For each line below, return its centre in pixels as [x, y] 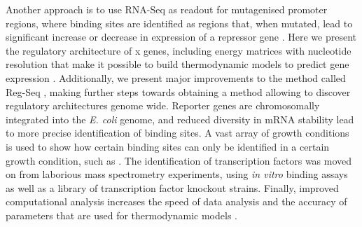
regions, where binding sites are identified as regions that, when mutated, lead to [179, 23]
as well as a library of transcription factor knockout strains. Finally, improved [172, 187]
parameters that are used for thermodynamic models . [121, 215]
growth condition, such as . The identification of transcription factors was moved [179, 160]
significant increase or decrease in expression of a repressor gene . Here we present [181, 37]
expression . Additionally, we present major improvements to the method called [176, 77]
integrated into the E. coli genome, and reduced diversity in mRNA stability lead [180, 119]
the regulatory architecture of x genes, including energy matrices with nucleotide [179, 50]
